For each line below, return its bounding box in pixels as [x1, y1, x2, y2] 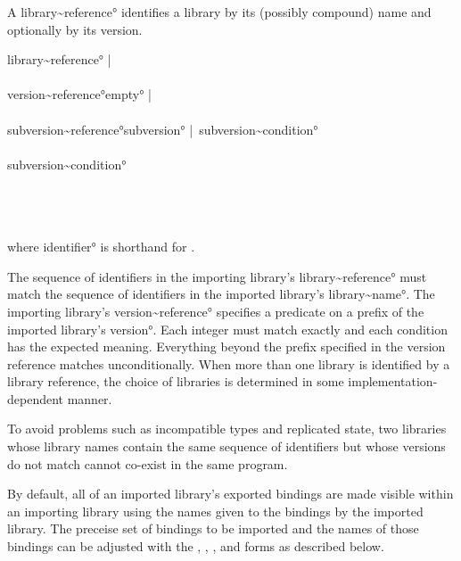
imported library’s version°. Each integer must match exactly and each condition [7, 319, 448, 338]
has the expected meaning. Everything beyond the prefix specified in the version [7, 337, 446, 356]
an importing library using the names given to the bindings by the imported [7, 501, 424, 520]
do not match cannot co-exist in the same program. [7, 454, 288, 473]
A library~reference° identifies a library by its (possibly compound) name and [7, 3, 432, 21]
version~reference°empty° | [7, 85, 152, 103]
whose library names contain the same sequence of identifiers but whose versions [7, 437, 446, 456]
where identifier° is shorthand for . [7, 237, 195, 256]
